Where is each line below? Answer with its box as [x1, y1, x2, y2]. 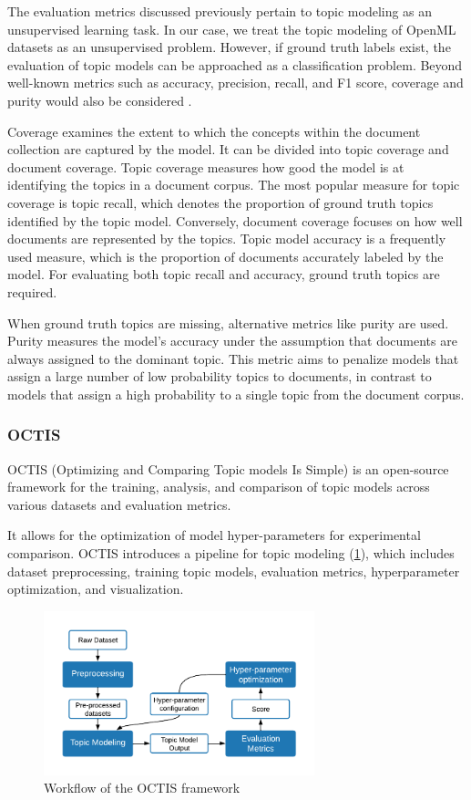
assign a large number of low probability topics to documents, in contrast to [7, 367, 432, 386]
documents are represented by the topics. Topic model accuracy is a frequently [7, 229, 446, 248]
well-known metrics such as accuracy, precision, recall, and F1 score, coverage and [7, 73, 464, 92]
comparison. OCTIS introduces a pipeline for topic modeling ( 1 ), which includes [7, 544, 455, 563]
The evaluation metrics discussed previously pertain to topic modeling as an [7, 2, 433, 20]
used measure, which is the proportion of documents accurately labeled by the [7, 246, 444, 265]
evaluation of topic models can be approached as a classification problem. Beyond [7, 55, 463, 74]
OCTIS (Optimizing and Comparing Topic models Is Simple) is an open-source [7, 459, 449, 478]
